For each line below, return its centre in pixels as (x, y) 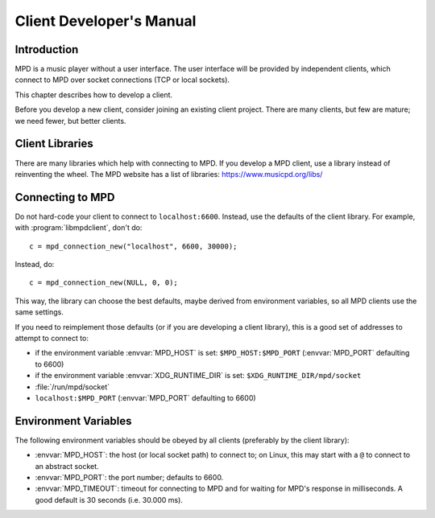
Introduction (47, 49)
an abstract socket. (67, 466)
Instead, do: (35, 264)
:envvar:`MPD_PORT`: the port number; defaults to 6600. (129, 477)
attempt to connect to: (52, 338)
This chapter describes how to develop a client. (94, 95)
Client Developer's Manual (106, 21)
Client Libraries (54, 144)
